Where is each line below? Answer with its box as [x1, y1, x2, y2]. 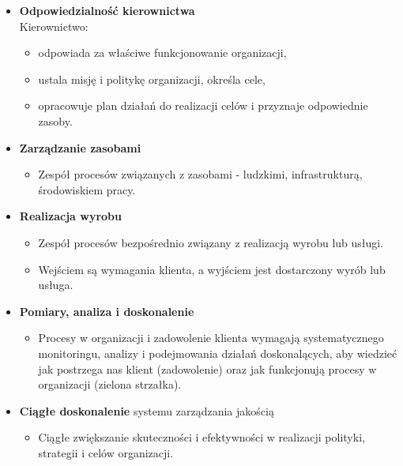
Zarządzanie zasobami [19, 139, 141, 156]
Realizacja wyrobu [19, 208, 122, 224]
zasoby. [38, 112, 73, 129]
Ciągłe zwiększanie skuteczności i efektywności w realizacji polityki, [38, 429, 365, 445]
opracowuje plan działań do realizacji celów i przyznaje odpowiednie [38, 97, 368, 114]
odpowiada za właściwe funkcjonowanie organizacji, [38, 44, 287, 61]
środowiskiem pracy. [38, 181, 136, 197]
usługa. [38, 276, 73, 293]
